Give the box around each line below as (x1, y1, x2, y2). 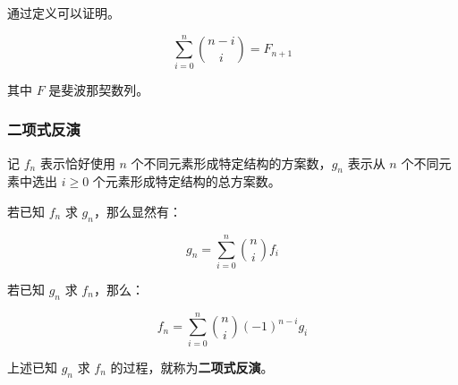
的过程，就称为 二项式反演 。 (110, 357, 274, 376)
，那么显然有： (93, 201, 182, 220)
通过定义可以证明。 (7, 4, 120, 21)
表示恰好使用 (39, 153, 115, 172)
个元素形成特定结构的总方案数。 (92, 172, 281, 191)
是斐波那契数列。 (48, 80, 149, 98)
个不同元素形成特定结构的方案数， (131, 153, 332, 172)
